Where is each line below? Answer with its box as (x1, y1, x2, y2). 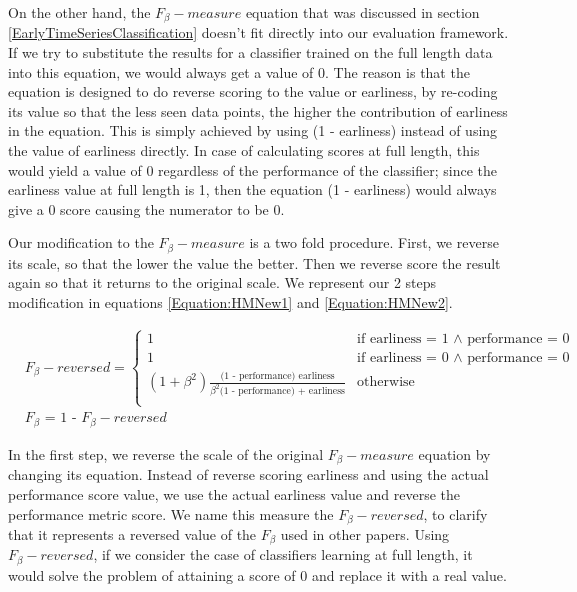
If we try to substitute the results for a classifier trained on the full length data (8, 42, 493, 63)
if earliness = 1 (357, 331, 449, 346)
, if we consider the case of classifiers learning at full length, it (93, 544, 473, 565)
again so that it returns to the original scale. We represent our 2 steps (8, 272, 437, 293)
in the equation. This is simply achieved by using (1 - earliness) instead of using (8, 120, 498, 141)
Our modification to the (8, 232, 154, 253)
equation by (418, 443, 491, 464)
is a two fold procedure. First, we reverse (249, 232, 499, 253)
